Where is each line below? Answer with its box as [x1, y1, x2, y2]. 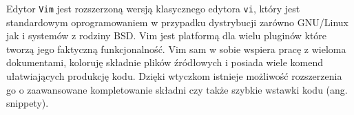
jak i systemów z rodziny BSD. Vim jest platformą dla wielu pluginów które [6, 28, 327, 43]
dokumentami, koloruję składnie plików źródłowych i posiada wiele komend [6, 55, 323, 70]
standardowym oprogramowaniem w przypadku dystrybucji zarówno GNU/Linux [6, 14, 348, 29]
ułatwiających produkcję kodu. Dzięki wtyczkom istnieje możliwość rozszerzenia [6, 69, 342, 83]
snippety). [6, 96, 49, 110]
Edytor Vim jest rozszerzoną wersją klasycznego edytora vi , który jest [6, 1, 300, 15]
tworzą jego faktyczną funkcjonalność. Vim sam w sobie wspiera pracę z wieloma [6, 41, 346, 56]
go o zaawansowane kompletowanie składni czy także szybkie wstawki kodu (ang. [6, 82, 348, 96]
